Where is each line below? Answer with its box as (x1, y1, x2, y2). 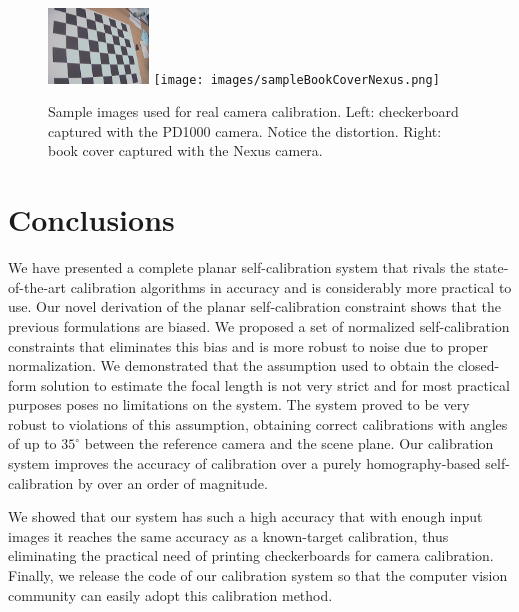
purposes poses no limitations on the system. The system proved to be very (8, 394, 470, 415)
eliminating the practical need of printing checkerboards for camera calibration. (8, 545, 494, 566)
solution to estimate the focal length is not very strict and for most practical (41, 374, 510, 395)
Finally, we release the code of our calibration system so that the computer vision (8, 565, 508, 586)
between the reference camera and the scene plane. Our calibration (84, 433, 494, 454)
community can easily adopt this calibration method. (8, 584, 333, 605)
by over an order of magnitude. (78, 472, 268, 493)
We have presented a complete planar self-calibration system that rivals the (8, 257, 470, 278)
